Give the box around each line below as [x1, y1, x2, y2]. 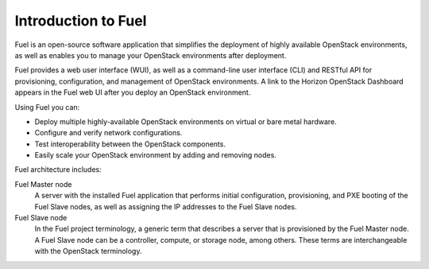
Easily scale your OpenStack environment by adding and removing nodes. [34, 150, 277, 160]
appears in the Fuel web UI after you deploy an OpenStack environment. [14, 88, 251, 97]
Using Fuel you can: [14, 102, 80, 111]
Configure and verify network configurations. [34, 128, 183, 138]
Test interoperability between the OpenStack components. [34, 139, 226, 149]
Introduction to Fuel [14, 12, 147, 29]
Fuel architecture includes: [14, 165, 102, 174]
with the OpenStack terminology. [34, 247, 142, 256]
